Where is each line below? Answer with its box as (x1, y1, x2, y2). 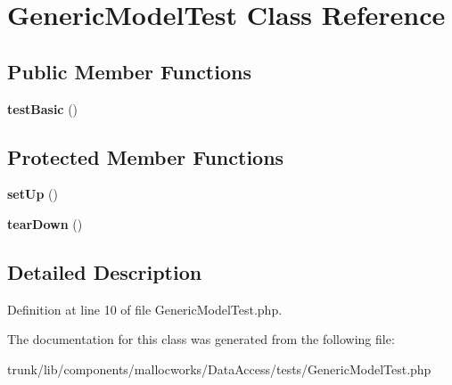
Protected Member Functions (7, 143, 284, 170)
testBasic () (7, 99, 78, 118)
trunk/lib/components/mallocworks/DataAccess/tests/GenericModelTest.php (7, 359, 431, 378)
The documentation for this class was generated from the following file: (7, 330, 395, 348)
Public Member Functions (7, 57, 251, 85)
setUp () (7, 184, 58, 203)
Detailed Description (7, 258, 202, 285)
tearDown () (7, 214, 83, 233)
